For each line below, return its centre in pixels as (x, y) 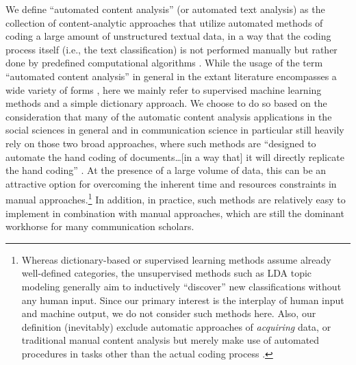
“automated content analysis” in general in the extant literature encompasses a (171, 76)
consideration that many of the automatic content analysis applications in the (169, 116)
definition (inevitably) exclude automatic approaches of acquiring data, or (176, 326)
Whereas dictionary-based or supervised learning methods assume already (176, 259)
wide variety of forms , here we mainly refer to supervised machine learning (164, 89)
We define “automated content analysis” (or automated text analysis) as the (165, 9)
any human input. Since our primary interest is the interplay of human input (183, 300)
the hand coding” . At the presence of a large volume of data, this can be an (166, 170)
